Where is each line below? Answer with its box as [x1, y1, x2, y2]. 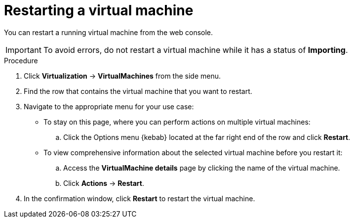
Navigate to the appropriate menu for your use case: [24, 102, 194, 111]
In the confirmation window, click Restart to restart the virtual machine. [24, 194, 255, 203]
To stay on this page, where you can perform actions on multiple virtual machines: [43, 117, 311, 126]
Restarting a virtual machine [4, 2, 194, 19]
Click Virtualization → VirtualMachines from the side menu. [24, 71, 221, 80]
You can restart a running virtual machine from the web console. [4, 28, 213, 37]
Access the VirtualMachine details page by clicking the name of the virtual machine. [63, 163, 340, 172]
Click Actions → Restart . [63, 178, 144, 187]
